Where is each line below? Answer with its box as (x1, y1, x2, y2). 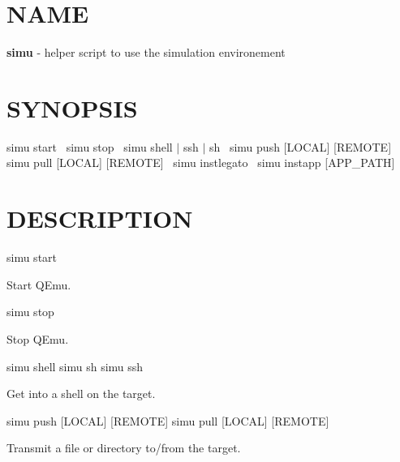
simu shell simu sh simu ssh (6, 357, 144, 374)
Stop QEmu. (6, 330, 69, 347)
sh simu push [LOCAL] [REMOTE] (209, 138, 392, 155)
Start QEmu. (6, 276, 71, 293)
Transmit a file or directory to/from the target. (6, 439, 241, 456)
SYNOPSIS (6, 91, 138, 124)
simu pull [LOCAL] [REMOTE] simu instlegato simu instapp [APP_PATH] (6, 154, 395, 171)
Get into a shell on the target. (6, 385, 156, 402)
